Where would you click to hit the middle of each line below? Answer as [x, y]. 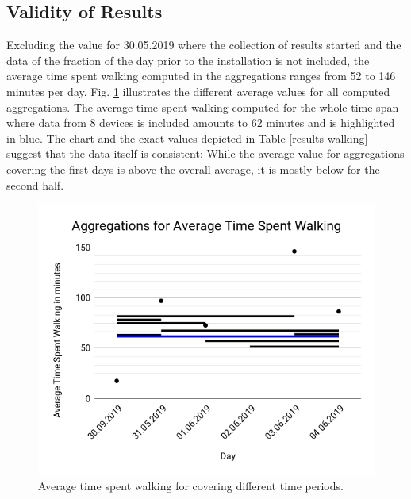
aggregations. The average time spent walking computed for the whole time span [203, 107]
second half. [35, 184]
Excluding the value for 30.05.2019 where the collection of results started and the [204, 45]
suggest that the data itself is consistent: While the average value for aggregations [205, 154]
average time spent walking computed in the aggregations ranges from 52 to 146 [201, 76]
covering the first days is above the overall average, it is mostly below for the [193, 169]
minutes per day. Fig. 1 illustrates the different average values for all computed [198, 91]
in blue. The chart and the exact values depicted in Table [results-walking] [187, 138]
